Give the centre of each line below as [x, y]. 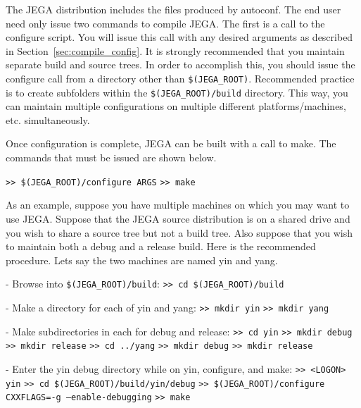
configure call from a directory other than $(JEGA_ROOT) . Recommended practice [180, 78]
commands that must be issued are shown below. [111, 157]
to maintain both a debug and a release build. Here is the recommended [161, 246]
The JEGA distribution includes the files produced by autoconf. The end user [173, 9]
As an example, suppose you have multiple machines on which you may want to [178, 205]
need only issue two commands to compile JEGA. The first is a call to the [165, 23]
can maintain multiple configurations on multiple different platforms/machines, [176, 106]
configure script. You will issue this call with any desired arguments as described [179, 37]
